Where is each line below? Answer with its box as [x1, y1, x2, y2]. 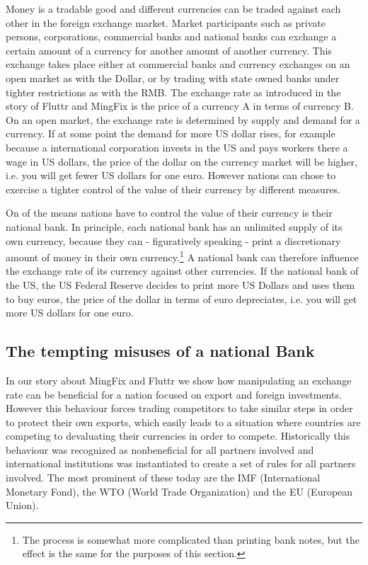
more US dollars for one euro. [6, 305, 134, 320]
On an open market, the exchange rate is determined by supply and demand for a [6, 112, 360, 127]
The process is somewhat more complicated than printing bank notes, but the [22, 532, 360, 547]
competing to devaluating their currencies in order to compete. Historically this [6, 428, 350, 443]
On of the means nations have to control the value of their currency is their [6, 205, 333, 220]
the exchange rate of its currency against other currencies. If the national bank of [6, 263, 359, 278]
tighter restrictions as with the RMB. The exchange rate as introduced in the [6, 84, 341, 99]
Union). [6, 498, 39, 513]
